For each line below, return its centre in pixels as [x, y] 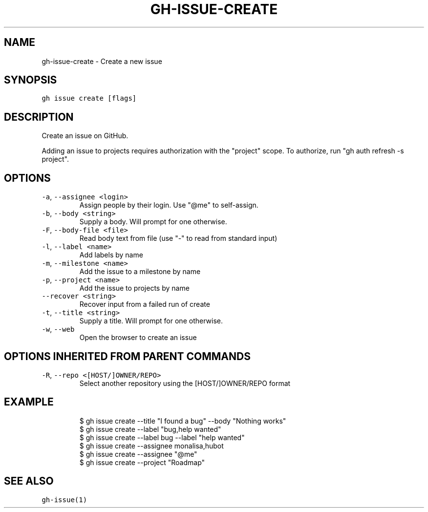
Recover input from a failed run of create [145, 304]
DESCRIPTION [39, 117]
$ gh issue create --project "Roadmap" [142, 462]
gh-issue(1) [64, 500]
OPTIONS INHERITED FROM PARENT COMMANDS [127, 356]
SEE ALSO [29, 481]
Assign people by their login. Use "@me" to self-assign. [169, 205]
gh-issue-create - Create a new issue [102, 61]
